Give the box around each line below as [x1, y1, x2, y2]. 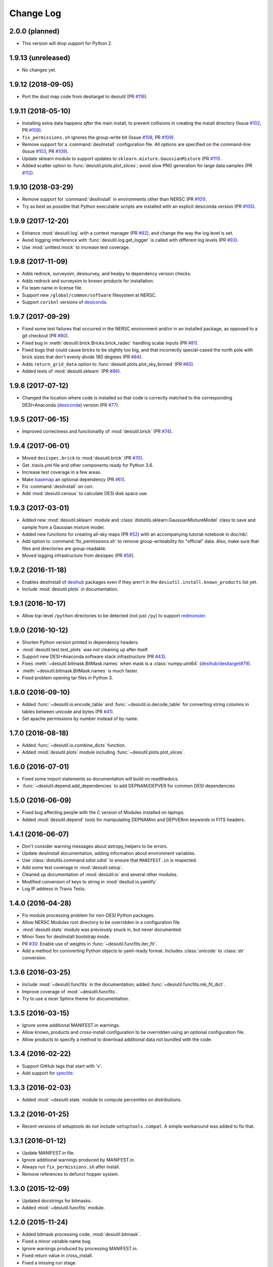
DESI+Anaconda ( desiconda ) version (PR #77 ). [22, 402, 120, 408]
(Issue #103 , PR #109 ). [22, 148, 69, 155]
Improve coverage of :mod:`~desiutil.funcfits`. [22, 988, 118, 994]
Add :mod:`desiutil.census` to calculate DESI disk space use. [22, 491, 149, 497]
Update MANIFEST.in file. [22, 1149, 75, 1156]
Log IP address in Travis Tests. [22, 886, 86, 892]
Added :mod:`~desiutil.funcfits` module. [22, 1205, 105, 1211]
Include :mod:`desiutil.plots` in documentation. [22, 586, 119, 592]
